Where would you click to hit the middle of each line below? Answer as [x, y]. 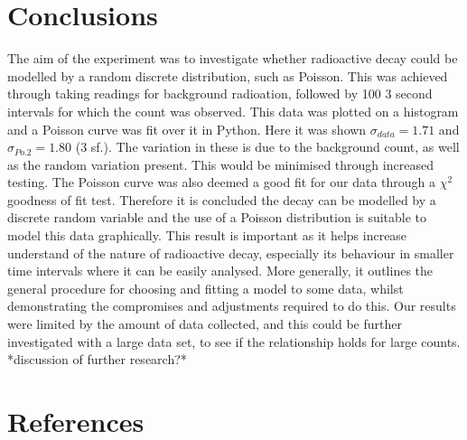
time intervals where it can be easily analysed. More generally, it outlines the [220, 271]
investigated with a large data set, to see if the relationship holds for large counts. [234, 341]
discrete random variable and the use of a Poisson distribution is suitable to [217, 217]
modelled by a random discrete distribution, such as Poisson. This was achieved [228, 75]
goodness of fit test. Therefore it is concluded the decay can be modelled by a [222, 199]
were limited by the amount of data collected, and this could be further [205, 324]
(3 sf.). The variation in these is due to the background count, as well [267, 147]
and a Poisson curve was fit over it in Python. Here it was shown [187, 129]
